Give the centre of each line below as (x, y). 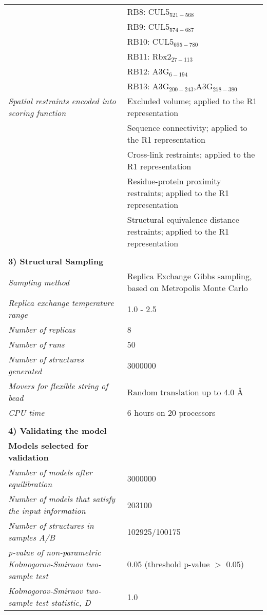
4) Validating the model (58, 430)
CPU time (26, 412)
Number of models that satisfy (62, 499)
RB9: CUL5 (148, 26)
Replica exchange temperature (61, 303)
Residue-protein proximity (174, 181)
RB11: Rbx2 (149, 56)
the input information (47, 511)
